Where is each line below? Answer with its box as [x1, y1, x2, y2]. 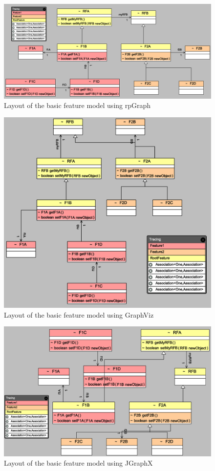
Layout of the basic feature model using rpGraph [4, 100, 151, 110]
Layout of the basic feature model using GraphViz [4, 309, 154, 320]
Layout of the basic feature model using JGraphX [4, 458, 153, 468]
